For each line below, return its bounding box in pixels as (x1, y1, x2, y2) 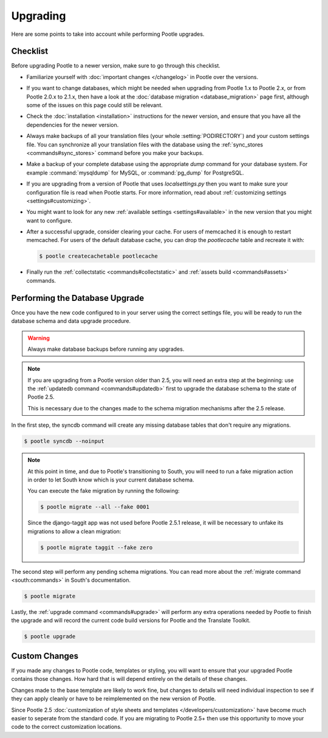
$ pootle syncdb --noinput (24, 438, 104, 445)
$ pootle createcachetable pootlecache (39, 253, 158, 260)
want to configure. (26, 216, 73, 224)
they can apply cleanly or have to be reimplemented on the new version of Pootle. (11, 695, 216, 702)
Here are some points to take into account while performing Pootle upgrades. (11, 30, 205, 38)
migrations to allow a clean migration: (27, 528, 121, 535)
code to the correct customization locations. (11, 723, 122, 731)
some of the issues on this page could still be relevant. (26, 102, 163, 109)
